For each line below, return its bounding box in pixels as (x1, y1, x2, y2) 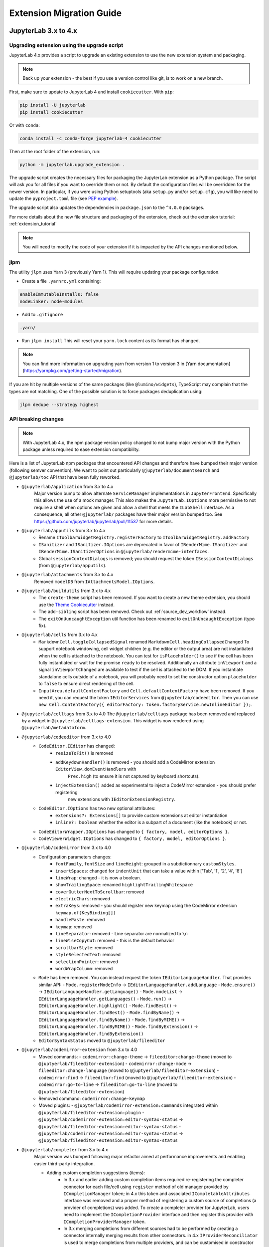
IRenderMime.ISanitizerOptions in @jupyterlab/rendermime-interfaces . (38, 549, 209, 555)
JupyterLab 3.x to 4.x (9, 26, 77, 35)
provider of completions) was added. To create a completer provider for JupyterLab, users (63, 1205, 249, 1211)
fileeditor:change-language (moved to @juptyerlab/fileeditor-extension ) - (38, 1067, 219, 1073)
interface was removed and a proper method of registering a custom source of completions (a (63, 1198, 257, 1204)
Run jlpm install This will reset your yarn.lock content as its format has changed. (21, 337, 200, 344)
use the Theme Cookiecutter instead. (38, 602, 115, 608)
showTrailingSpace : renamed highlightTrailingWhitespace (55, 882, 193, 888)
